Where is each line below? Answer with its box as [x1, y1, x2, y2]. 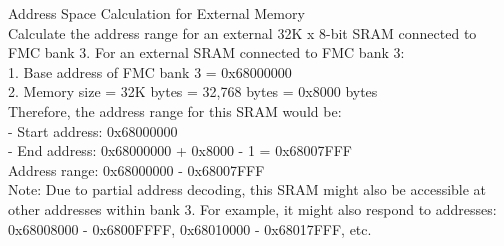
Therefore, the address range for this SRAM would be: [8, 100, 342, 121]
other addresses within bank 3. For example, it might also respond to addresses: [8, 198, 497, 219]
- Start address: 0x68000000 [8, 120, 178, 141]
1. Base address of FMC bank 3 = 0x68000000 [8, 61, 292, 82]
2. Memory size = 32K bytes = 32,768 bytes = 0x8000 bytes [8, 81, 378, 102]
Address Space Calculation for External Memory [8, 3, 305, 23]
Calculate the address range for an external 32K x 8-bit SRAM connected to [8, 22, 477, 43]
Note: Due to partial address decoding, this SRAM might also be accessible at [8, 179, 487, 200]
